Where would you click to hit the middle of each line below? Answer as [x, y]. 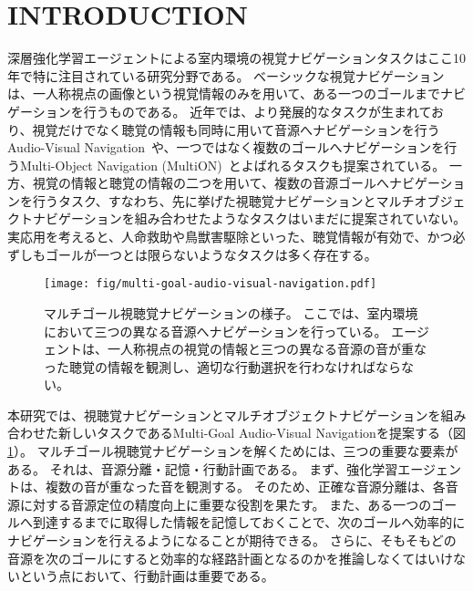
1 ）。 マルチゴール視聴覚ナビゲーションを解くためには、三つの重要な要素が [233, 451]
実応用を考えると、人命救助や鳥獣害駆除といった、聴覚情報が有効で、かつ [230, 237]
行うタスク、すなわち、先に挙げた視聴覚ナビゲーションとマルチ [223, 200]
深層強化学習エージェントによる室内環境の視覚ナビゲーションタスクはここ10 [237, 58]
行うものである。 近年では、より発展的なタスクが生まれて [257, 111]
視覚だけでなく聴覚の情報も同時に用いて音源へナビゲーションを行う [236, 129]
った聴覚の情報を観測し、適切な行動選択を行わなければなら [222, 366]
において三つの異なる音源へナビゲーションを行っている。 [216, 331]
